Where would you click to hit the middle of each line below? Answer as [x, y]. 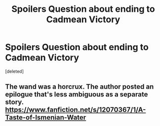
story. [14, 102]
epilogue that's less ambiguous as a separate [77, 94]
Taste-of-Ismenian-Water [46, 117]
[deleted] [14, 71]
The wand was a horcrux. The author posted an [80, 87]
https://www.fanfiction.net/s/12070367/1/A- [76, 110]
